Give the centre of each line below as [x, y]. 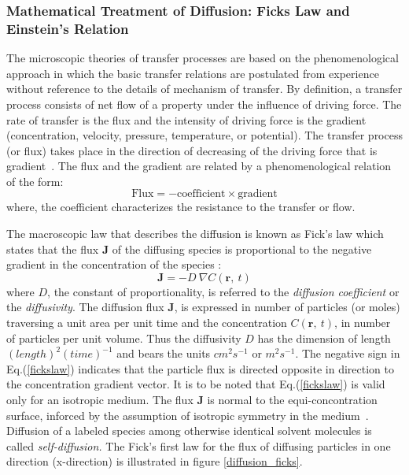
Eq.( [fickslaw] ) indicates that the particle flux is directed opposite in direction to [200, 368]
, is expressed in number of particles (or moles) [287, 307]
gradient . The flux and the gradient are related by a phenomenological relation [199, 166]
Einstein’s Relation [68, 28]
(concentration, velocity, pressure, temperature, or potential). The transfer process [204, 135]
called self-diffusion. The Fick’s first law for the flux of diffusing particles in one [199, 445]
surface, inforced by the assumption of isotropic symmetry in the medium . [188, 415]
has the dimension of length [324, 338]
